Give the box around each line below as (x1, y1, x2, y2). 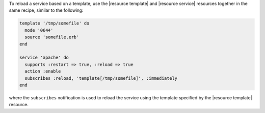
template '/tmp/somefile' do (19, 21, 90, 26)
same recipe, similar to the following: (9, 7, 83, 13)
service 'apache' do (19, 55, 69, 61)
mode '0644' (25, 27, 53, 33)
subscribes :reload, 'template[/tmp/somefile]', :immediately (25, 75, 178, 81)
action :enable (25, 68, 61, 74)
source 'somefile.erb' (25, 34, 79, 40)
